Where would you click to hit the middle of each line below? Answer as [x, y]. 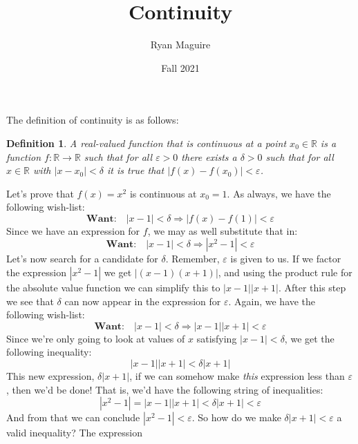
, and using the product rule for [285, 272]
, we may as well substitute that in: [223, 230]
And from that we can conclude [73, 417]
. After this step [312, 288]
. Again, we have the [272, 301]
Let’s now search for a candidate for [82, 259]
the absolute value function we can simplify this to [113, 288]
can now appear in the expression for [143, 301]
